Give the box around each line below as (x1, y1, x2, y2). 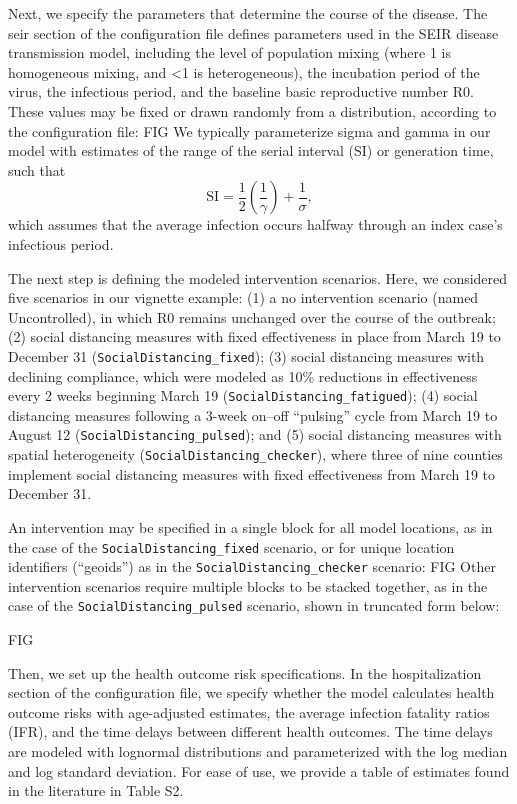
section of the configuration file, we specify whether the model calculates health (8, 682, 495, 703)
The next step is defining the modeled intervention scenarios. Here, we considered (8, 267, 508, 288)
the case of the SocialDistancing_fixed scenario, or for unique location (8, 536, 455, 557)
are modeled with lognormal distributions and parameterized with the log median (8, 741, 508, 762)
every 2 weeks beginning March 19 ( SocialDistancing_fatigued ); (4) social (8, 385, 478, 406)
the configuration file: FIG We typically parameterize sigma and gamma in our (8, 120, 491, 141)
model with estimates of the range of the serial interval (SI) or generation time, (8, 140, 494, 161)
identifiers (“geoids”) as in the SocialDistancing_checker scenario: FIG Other (8, 556, 496, 577)
